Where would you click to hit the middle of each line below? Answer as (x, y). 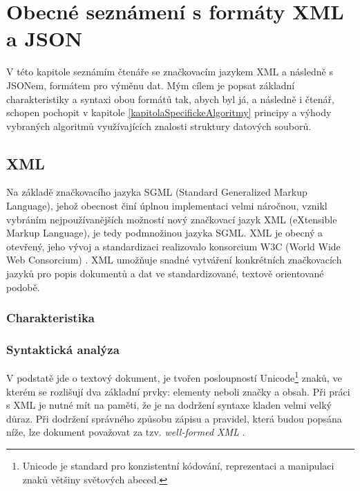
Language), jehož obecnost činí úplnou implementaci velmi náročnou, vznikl (167, 206)
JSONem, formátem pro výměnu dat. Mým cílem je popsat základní (151, 85)
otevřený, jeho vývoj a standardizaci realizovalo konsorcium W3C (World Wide (173, 246)
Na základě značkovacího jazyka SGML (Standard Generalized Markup (157, 192)
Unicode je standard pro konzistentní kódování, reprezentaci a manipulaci (178, 465)
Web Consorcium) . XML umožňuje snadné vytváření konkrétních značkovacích (174, 260)
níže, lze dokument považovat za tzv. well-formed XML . (126, 432)
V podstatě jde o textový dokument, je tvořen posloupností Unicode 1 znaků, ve (174, 377)
